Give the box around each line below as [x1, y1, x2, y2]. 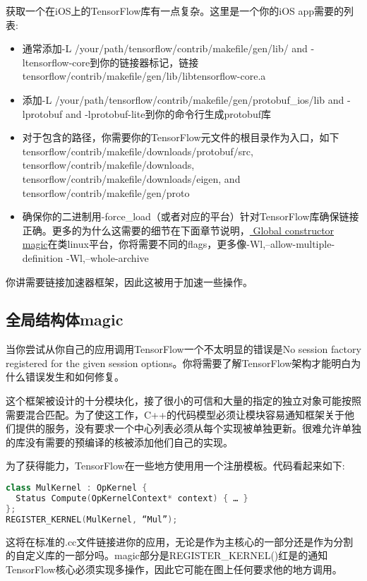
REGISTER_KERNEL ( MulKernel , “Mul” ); [6, 514, 178, 525]
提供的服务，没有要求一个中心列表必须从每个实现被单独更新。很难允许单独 [15, 421, 361, 436]
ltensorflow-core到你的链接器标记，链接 [22, 54, 199, 69]
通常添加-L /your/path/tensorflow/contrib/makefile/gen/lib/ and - [22, 41, 315, 56]
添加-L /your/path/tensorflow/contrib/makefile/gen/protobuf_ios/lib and [22, 92, 344, 107]
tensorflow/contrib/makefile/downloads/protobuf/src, [22, 143, 253, 158]
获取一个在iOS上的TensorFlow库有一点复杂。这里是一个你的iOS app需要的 [6, 4, 344, 18]
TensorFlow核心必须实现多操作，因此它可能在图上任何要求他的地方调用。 [6, 561, 342, 576]
